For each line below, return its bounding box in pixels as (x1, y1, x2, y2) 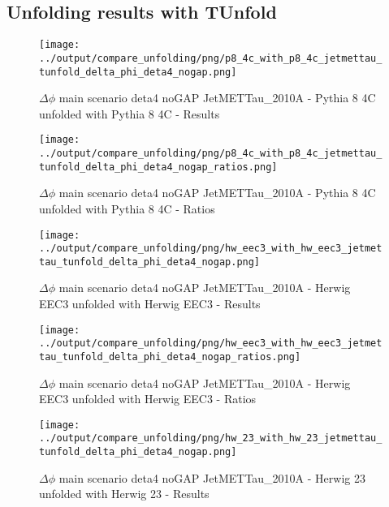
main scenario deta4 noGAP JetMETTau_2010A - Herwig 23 (58, 469, 365, 486)
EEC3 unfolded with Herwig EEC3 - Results (39, 295, 261, 312)
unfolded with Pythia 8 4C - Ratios (39, 200, 215, 217)
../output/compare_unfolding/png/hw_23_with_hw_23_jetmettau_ (39, 432, 383, 445)
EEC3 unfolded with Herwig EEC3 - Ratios (39, 390, 257, 407)
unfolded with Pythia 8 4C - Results (39, 105, 220, 122)
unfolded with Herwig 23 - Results (39, 485, 210, 502)
